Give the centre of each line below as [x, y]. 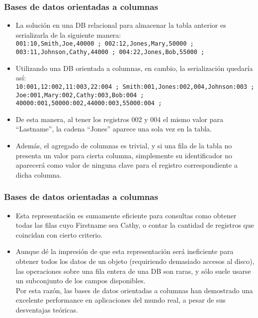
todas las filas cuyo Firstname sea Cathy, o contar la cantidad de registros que [135, 225]
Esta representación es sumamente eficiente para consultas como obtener [126, 215]
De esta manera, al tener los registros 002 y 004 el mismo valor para [120, 119]
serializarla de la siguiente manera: [68, 34]
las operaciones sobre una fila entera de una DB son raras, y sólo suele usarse [133, 271]
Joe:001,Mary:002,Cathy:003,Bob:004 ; [80, 95]
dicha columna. [39, 174]
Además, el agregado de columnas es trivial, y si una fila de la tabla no [124, 146]
